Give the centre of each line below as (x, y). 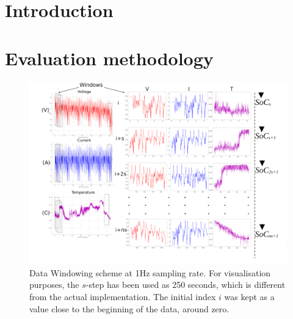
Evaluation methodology (109, 58)
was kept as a (249, 297)
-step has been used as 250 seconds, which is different (186, 285)
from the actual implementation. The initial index (123, 297)
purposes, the (54, 285)
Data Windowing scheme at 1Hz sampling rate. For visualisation (150, 272)
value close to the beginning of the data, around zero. (129, 308)
